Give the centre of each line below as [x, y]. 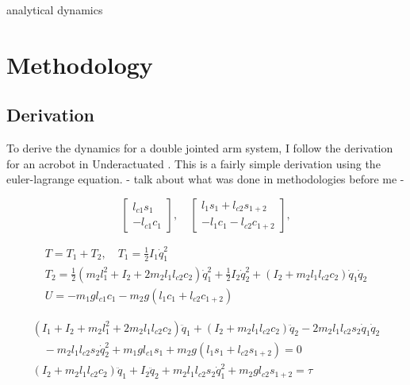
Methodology [80, 64]
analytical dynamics [55, 10]
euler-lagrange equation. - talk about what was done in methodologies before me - [205, 179]
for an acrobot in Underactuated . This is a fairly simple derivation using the [194, 163]
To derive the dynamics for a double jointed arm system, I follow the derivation [200, 148]
